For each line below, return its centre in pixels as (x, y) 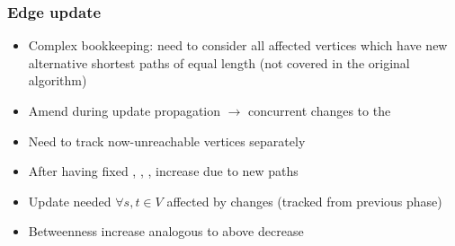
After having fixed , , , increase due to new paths (163, 171)
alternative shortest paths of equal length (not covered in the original (219, 62)
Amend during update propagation (125, 110)
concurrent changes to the (320, 110)
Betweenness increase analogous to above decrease (166, 231)
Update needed (70, 201)
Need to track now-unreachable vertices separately (167, 141)
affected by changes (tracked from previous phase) (304, 201)
